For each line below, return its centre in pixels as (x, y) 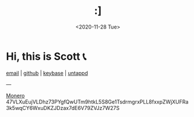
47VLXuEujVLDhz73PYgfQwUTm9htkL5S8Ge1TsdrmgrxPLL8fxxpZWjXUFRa (97, 102)
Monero (15, 95)
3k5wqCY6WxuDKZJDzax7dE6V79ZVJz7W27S (63, 108)
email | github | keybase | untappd (47, 73)
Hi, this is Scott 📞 (46, 56)
